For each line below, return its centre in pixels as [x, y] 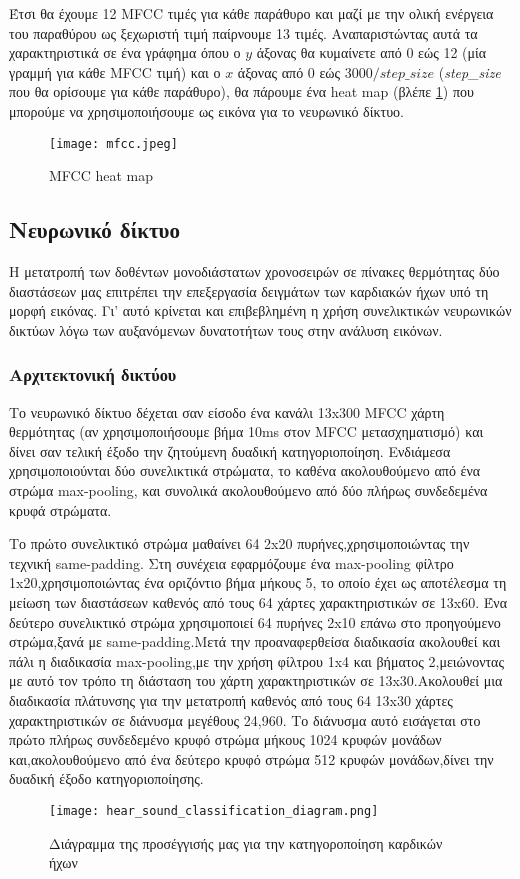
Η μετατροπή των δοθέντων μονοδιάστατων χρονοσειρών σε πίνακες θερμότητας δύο [254, 271]
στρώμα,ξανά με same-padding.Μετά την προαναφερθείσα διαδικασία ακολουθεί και [255, 641]
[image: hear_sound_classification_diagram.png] [214, 810]
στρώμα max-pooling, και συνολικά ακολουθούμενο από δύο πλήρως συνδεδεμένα [248, 489]
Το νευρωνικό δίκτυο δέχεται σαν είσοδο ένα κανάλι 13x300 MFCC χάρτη [227, 411]
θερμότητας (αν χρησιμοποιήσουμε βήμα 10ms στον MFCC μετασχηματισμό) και [246, 431]
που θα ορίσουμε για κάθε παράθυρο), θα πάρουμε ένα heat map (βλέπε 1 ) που [241, 91]
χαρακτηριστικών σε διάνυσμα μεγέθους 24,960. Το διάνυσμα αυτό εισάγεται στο [245, 719]
